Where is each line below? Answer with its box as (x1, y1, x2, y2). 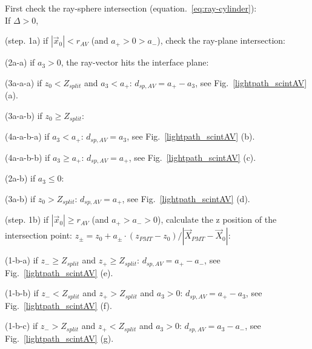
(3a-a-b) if (5, 109, 42, 121)
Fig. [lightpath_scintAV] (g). (5, 331, 114, 344)
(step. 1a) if (5, 34, 48, 47)
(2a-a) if (5, 56, 35, 69)
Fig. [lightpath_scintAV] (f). (5, 299, 112, 311)
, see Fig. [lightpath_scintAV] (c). (128, 151, 256, 163)
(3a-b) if (5, 192, 36, 205)
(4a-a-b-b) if (5, 151, 50, 163)
